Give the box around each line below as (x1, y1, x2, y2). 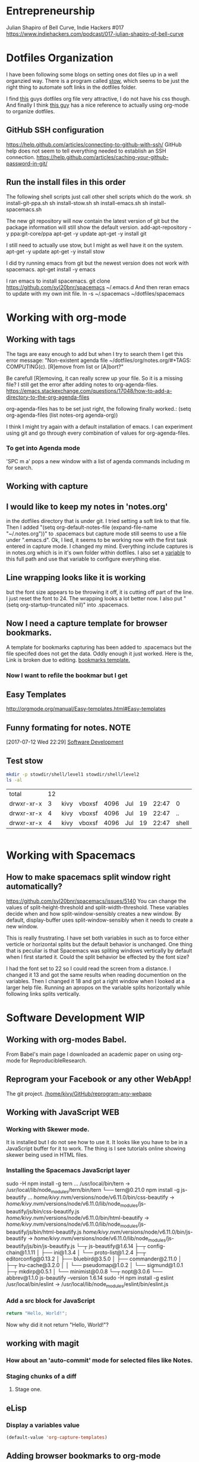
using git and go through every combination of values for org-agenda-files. (6, 429, 190, 436)
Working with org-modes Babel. (6, 1034, 127, 1045)
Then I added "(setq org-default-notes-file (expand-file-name (6, 524, 157, 531)
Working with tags (6, 334, 76, 345)
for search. (6, 464, 33, 471)
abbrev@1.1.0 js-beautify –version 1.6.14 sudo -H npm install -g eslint (6, 1274, 174, 1281)
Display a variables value (6, 1421, 80, 1429)
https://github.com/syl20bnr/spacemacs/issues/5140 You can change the (6, 897, 187, 905)
